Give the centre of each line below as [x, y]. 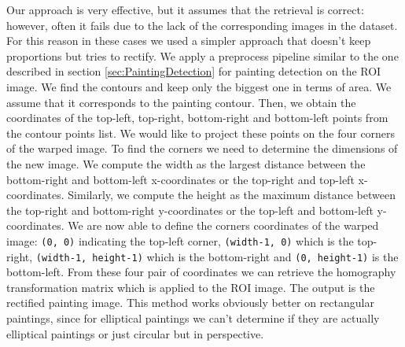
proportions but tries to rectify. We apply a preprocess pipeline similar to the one [202, 55]
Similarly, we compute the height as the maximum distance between [232, 195]
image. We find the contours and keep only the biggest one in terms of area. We [199, 86]
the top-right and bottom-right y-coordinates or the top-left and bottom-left [190, 210]
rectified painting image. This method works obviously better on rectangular [190, 303]
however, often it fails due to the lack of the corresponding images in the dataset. [202, 25]
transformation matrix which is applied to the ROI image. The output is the [191, 287]
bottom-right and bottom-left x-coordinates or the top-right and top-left [180, 179]
